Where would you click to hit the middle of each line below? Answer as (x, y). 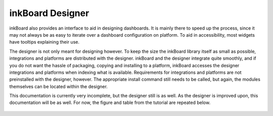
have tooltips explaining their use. (44, 42)
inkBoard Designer (49, 13)
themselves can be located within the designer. (59, 86)
